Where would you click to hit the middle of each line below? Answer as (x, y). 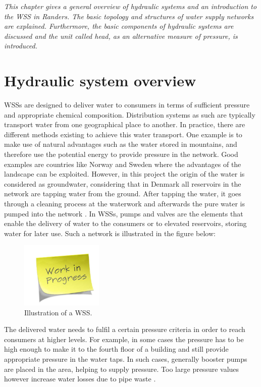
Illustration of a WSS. (58, 312)
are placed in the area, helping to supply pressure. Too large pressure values (122, 369)
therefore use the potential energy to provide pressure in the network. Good (121, 154)
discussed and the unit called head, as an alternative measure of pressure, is (121, 36)
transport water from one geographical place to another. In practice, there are (125, 124)
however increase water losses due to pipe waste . (80, 379)
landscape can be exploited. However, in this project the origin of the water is (124, 174)
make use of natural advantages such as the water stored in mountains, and (121, 144)
